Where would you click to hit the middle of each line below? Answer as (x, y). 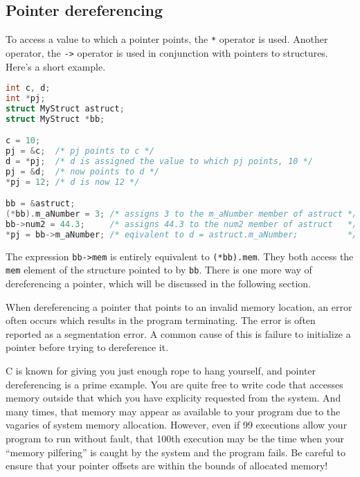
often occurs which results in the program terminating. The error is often (161, 320)
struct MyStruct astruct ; (65, 108)
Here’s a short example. (56, 66)
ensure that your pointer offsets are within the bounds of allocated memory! (167, 466)
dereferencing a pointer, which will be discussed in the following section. (159, 283)
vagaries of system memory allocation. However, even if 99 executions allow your (177, 425)
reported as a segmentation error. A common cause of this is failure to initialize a (178, 333)
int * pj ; (26, 98)
